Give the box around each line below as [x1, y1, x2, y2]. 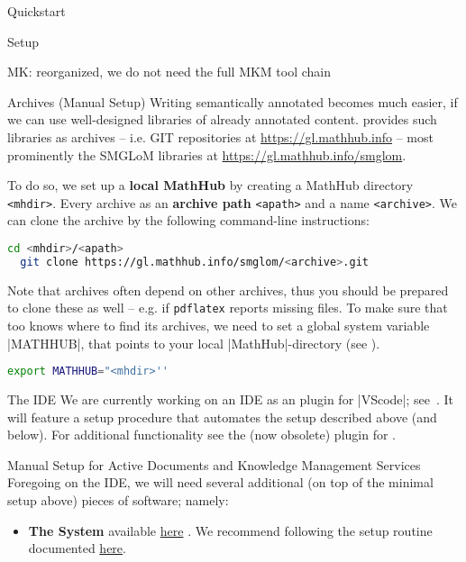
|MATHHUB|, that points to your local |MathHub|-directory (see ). [7, 333, 380, 352]
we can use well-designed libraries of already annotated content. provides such [7, 110, 437, 129]
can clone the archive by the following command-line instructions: [7, 211, 370, 230]
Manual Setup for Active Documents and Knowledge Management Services [7, 455, 421, 474]
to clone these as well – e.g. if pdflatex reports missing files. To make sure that [7, 298, 448, 317]
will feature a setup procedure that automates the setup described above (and [7, 407, 437, 426]
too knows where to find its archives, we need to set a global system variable [7, 316, 430, 334]
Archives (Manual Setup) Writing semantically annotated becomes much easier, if [7, 92, 458, 111]
